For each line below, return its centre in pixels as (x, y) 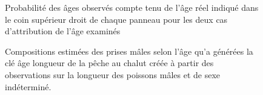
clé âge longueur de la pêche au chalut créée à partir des (109, 63)
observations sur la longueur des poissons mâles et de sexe (113, 74)
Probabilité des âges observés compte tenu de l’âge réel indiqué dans (132, 7)
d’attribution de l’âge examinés (63, 31)
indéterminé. (28, 86)
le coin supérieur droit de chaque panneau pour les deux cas (116, 19)
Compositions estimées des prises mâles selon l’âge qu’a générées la (129, 51)
